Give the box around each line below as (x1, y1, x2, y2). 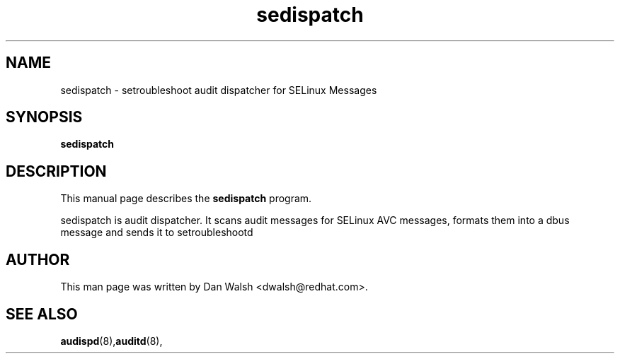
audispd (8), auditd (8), (60, 334, 163, 347)
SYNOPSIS (6, 108, 83, 126)
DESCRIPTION (6, 162, 107, 180)
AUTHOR (6, 250, 70, 269)
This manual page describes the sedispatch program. (60, 192, 312, 205)
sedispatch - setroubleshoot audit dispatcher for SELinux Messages (60, 83, 377, 96)
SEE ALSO (6, 305, 78, 323)
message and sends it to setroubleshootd (60, 226, 253, 239)
